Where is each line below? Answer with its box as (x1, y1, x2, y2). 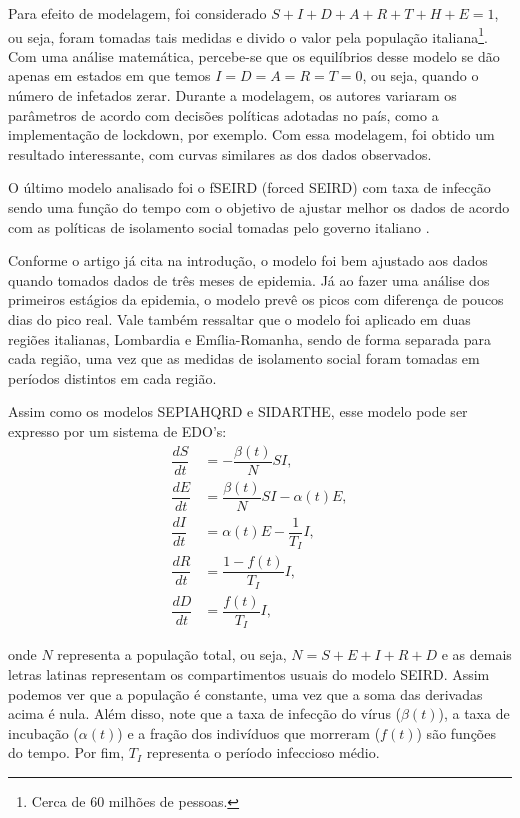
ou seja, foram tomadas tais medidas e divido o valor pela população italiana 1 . (8, 23, 488, 47)
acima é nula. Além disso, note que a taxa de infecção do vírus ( (8, 703, 402, 724)
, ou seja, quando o (362, 65, 479, 86)
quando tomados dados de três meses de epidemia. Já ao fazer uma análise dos (8, 269, 490, 290)
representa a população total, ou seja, (57, 644, 287, 665)
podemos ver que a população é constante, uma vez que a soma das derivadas (8, 683, 483, 704)
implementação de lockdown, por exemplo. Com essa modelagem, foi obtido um (8, 124, 495, 145)
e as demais (441, 644, 512, 665)
